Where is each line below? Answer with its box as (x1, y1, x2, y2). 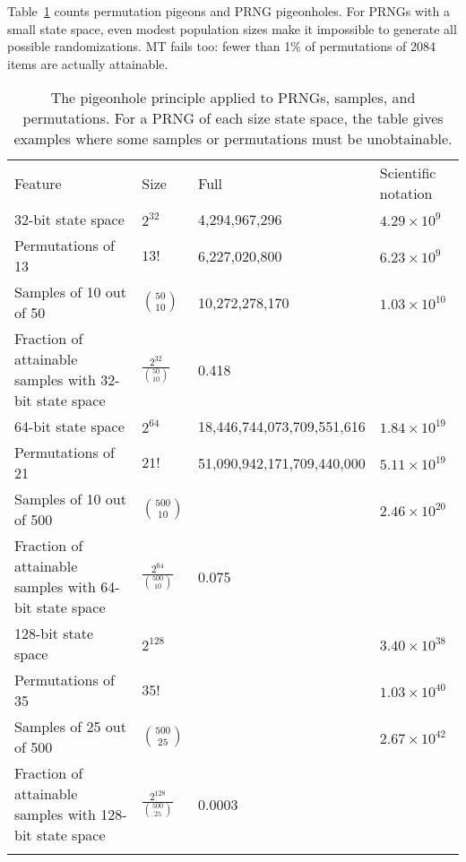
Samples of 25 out (14, 716, 126, 737)
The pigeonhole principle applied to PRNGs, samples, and (50, 87, 416, 108)
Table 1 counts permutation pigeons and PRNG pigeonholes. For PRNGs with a (7, 2, 450, 20)
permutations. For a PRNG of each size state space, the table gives (22, 108, 444, 129)
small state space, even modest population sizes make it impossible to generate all (7, 19, 457, 38)
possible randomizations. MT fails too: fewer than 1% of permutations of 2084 (7, 37, 436, 56)
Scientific (379, 162, 436, 184)
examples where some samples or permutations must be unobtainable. (13, 128, 453, 150)
